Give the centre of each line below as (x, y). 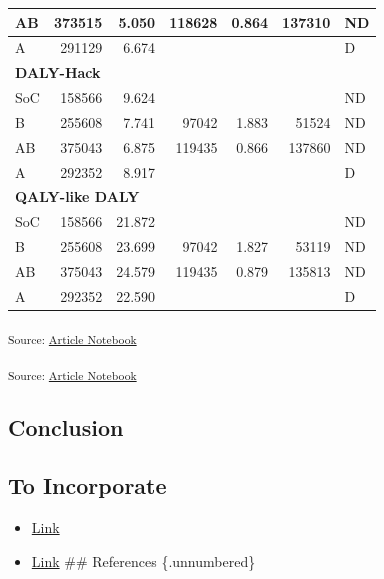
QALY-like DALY (77, 196)
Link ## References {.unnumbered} (143, 560)
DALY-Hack (58, 72)
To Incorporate (87, 485)
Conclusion (66, 426)
